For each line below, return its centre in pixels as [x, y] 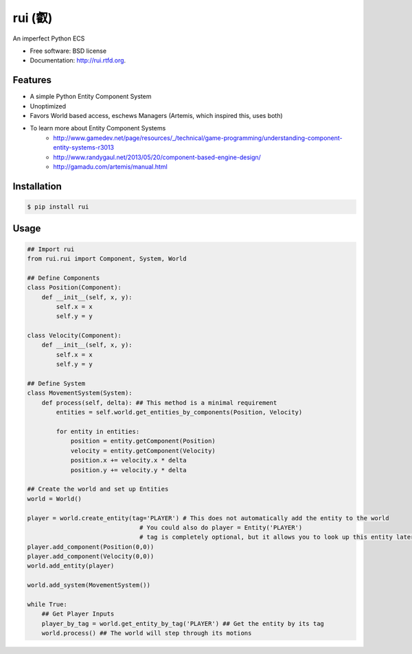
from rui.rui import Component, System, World [107, 258]
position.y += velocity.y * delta [128, 470]
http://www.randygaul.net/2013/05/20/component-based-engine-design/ [157, 157]
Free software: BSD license [68, 51]
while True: [47, 605]
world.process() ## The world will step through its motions [147, 633]
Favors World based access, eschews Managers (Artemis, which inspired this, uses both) [156, 116]
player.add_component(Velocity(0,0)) [91, 557]
